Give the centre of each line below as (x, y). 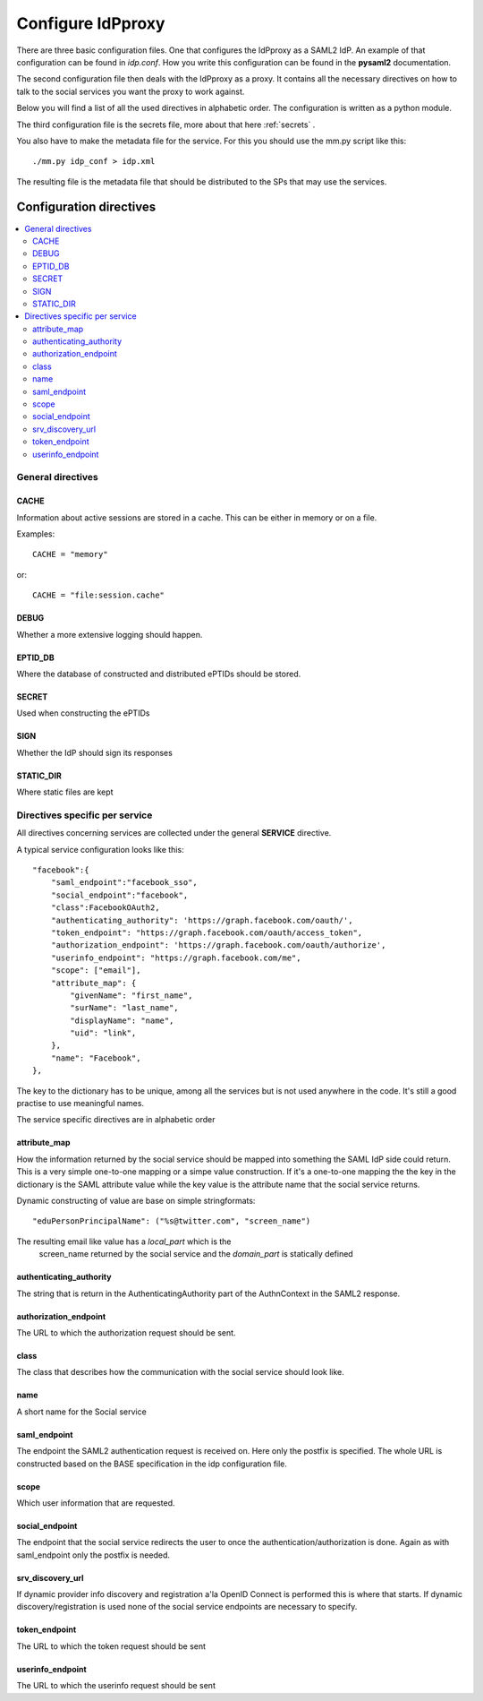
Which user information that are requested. (96, 1503)
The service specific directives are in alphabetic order (116, 1120)
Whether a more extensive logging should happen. (110, 634)
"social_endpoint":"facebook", (119, 895)
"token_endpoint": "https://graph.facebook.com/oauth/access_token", (207, 932)
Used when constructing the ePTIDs (83, 713)
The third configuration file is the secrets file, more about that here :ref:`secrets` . (166, 125)
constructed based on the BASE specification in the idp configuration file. (152, 1464)
